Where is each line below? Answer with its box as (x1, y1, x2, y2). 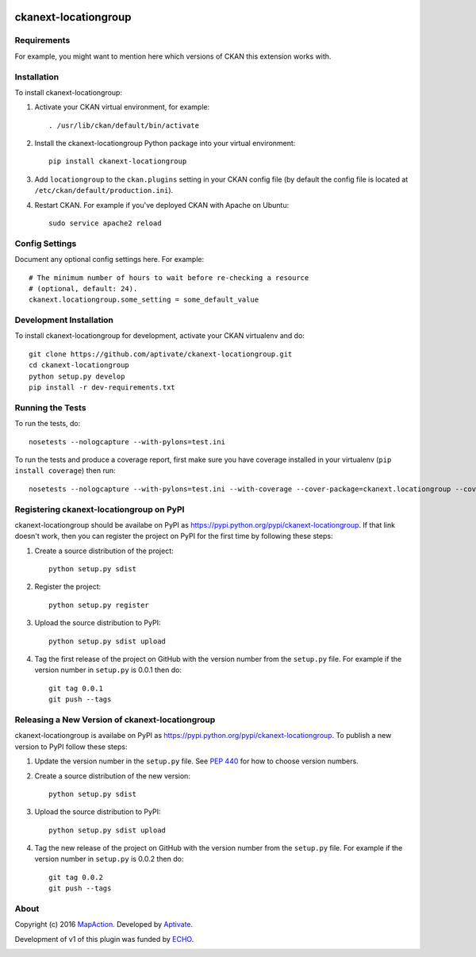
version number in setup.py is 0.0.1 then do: (34, 665, 182, 675)
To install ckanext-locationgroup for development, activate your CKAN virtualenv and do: (14, 331, 305, 340)
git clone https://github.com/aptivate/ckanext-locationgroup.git (29, 349, 293, 359)
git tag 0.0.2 (48, 873, 103, 882)
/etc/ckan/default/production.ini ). (34, 186, 174, 195)
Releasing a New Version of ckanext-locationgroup (14, 714, 216, 725)
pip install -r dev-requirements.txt (29, 383, 176, 392)
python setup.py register (48, 600, 150, 609)
